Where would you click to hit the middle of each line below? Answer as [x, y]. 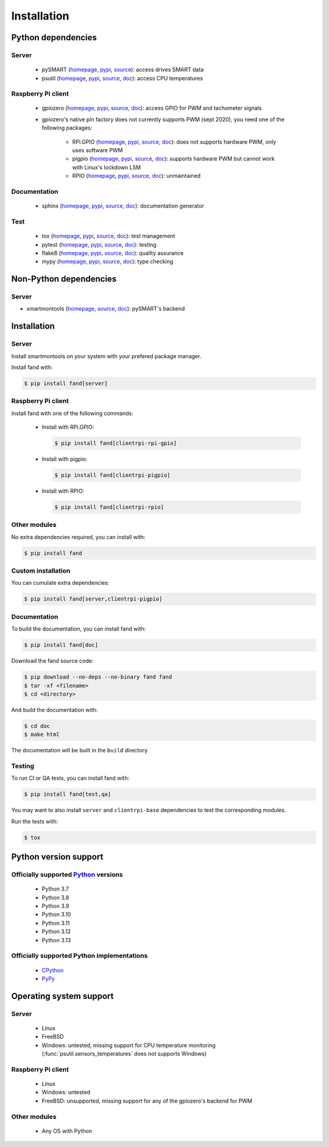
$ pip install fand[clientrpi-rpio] [109, 507]
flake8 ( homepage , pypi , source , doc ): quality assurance [113, 253]
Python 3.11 [56, 923]
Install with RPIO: [63, 491]
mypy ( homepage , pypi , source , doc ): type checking [108, 261]
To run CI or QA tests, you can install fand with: [70, 778]
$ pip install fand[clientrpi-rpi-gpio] [115, 443]
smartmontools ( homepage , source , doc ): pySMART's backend [106, 309]
